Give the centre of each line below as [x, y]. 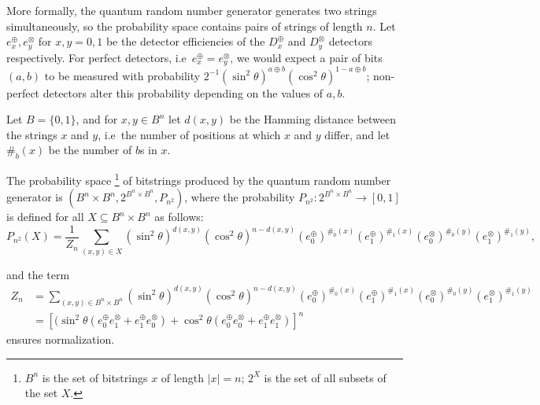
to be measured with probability [122, 75]
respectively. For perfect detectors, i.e [96, 57]
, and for [97, 119]
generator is [35, 197]
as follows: [179, 217]
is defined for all [45, 217]
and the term [38, 274]
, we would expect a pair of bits [306, 57]
